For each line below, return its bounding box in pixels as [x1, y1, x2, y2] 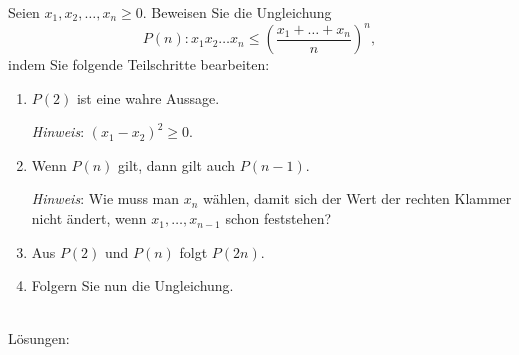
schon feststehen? [225, 208, 332, 229]
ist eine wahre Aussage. [76, 87, 220, 108]
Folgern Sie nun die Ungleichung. [31, 275, 234, 296]
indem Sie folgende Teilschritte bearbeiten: [8, 54, 270, 75]
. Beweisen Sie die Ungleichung [142, 2, 332, 22]
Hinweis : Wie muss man [31, 188, 180, 209]
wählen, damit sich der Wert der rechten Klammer [203, 188, 512, 209]
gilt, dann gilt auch [118, 154, 236, 175]
